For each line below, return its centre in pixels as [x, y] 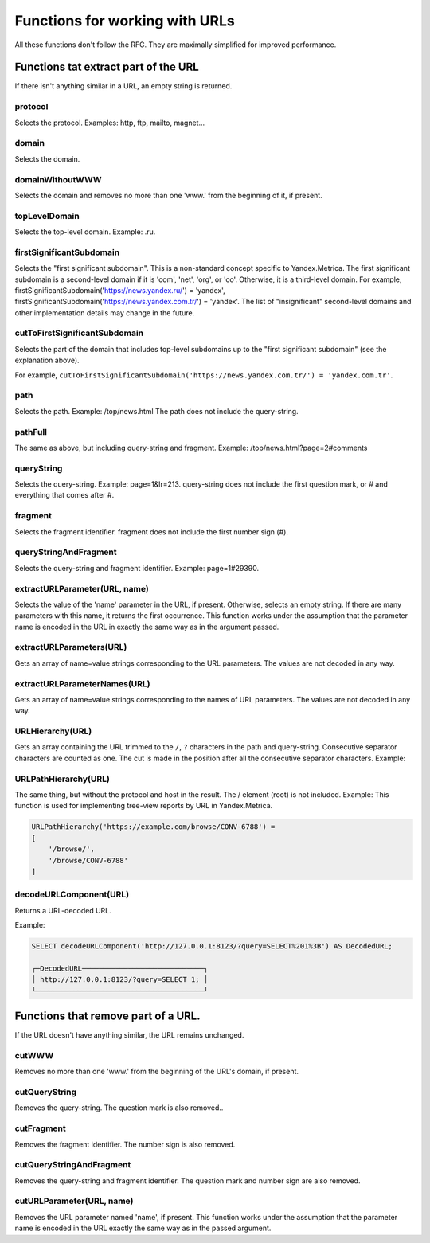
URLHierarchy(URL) [53, 731]
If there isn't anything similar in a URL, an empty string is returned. [123, 86]
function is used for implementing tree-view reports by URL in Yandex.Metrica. [144, 806]
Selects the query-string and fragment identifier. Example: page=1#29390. [137, 568]
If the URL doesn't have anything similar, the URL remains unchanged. [129, 1035]
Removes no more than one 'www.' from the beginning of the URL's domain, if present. [156, 1072]
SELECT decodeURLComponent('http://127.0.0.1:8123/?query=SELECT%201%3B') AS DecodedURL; [212, 946]
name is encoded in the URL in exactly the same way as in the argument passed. [147, 627]
